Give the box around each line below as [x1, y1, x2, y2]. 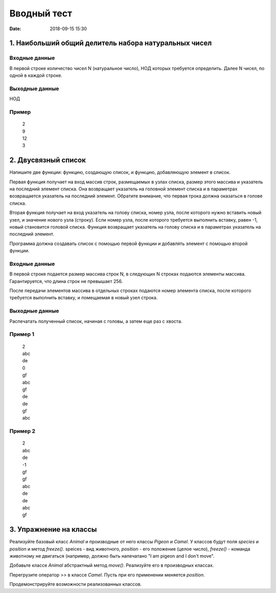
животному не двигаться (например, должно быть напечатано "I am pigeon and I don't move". [9, 553, 215, 559]
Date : [9, 26, 21, 32]
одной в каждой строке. [9, 72, 62, 79]
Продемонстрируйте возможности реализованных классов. [9, 581, 142, 587]
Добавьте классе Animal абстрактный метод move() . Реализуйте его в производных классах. [9, 562, 214, 568]
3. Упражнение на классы [9, 525, 97, 534]
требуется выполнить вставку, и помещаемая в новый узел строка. [9, 295, 158, 301]
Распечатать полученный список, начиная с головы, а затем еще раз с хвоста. [9, 318, 182, 324]
